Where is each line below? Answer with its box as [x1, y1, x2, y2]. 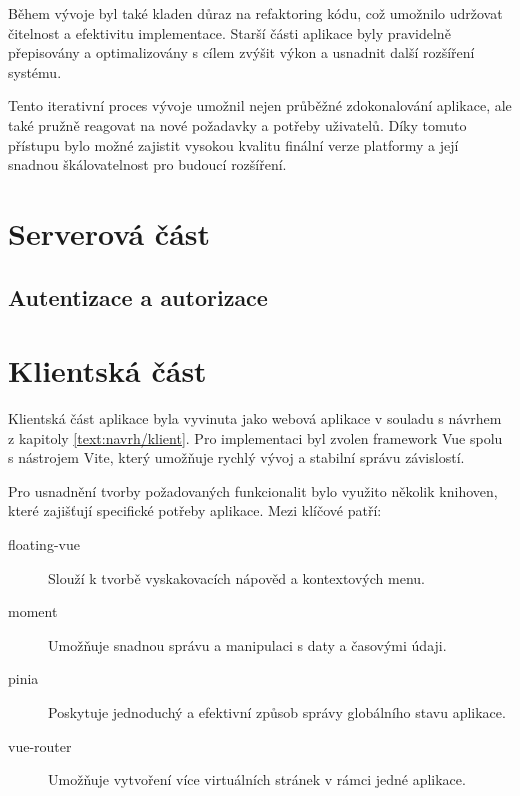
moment [8, 601, 58, 622]
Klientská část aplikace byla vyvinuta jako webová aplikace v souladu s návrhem [8, 408, 502, 429]
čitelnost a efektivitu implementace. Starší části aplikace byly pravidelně [8, 22, 451, 43]
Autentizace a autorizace [8, 281, 268, 312]
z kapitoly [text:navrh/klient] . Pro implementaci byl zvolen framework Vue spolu [8, 427, 503, 448]
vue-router [8, 735, 72, 756]
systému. [8, 61, 62, 82]
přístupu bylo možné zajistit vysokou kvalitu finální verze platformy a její [8, 134, 459, 155]
